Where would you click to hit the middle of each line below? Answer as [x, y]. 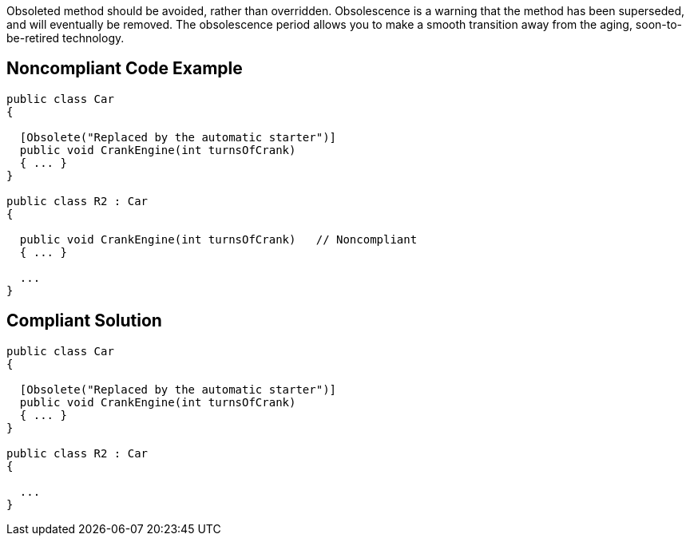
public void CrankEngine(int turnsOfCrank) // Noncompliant [218, 239]
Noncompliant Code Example [125, 69]
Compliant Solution [84, 321]
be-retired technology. [65, 38]
